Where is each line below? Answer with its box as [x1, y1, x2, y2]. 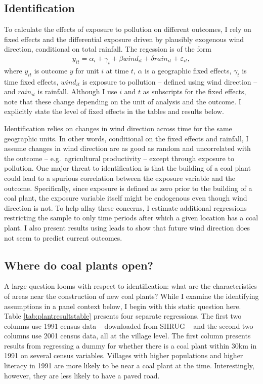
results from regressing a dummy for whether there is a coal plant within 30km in [4, 340, 257, 351]
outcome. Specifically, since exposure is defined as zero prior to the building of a [4, 182, 252, 193]
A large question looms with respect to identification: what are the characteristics [4, 281, 257, 291]
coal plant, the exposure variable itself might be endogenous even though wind [4, 193, 247, 203]
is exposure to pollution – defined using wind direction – [82, 76, 257, 87]
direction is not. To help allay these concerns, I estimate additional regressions [4, 202, 247, 213]
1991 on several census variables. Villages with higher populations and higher [4, 350, 243, 361]
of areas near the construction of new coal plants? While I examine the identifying [4, 290, 259, 301]
